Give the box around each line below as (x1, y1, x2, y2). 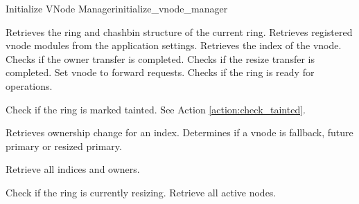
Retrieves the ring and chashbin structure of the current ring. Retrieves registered (6, 24, 353, 39)
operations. (6, 78, 53, 93)
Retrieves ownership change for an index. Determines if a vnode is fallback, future (6, 125, 353, 140)
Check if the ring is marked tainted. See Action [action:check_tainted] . (6, 102, 306, 116)
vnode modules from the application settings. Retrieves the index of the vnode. (6, 38, 342, 53)
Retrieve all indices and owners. (6, 162, 140, 176)
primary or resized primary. (6, 138, 122, 153)
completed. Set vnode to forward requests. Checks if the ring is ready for (6, 65, 315, 80)
